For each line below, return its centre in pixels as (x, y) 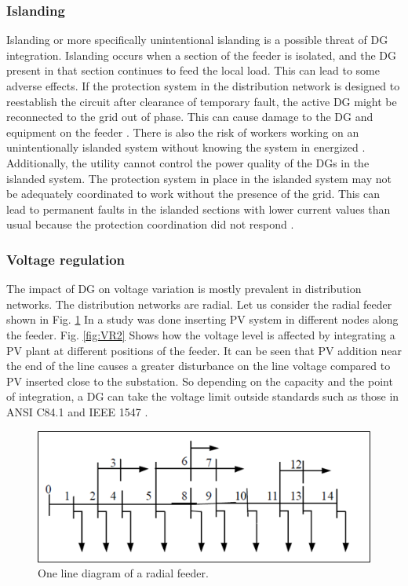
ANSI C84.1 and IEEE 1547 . (77, 411)
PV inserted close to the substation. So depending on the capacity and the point (200, 381)
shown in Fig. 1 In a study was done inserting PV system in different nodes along (202, 319)
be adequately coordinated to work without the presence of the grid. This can (193, 194)
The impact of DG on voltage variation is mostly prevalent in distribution (184, 289)
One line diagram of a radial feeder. (123, 573)
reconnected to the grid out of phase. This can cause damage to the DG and (190, 117)
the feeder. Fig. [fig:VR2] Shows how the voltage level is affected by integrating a (201, 334)
